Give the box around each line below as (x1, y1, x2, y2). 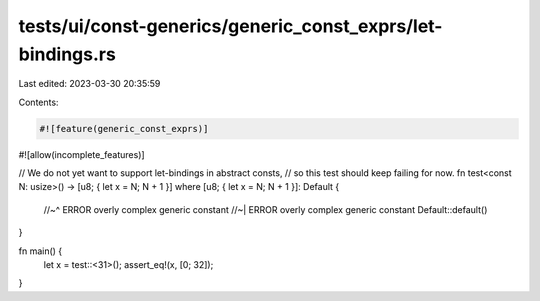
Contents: (18, 96, 59, 108)
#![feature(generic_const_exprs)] (39, 123, 209, 134)
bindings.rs (18, 43, 117, 65)
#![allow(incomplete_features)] (18, 148, 145, 160)
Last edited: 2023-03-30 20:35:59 (18, 78, 161, 90)
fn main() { (18, 245, 63, 257)
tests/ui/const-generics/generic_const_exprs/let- (18, 15, 443, 37)
